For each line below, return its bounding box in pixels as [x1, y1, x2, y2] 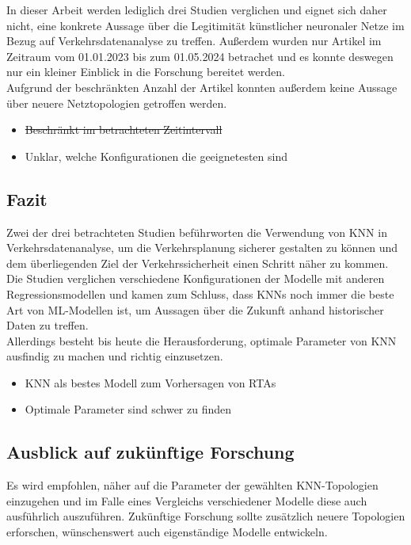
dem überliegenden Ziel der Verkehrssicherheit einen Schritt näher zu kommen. [6, 254, 389, 271]
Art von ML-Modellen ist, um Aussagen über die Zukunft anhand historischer [6, 301, 384, 318]
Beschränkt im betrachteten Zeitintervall [25, 121, 223, 138]
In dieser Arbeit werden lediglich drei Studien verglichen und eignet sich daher [6, 2, 387, 17]
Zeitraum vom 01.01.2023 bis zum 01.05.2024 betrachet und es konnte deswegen [6, 48, 394, 64]
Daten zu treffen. [6, 317, 89, 333]
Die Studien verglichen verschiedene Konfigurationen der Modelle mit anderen [6, 270, 385, 287]
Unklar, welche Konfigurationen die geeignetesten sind [25, 147, 287, 164]
